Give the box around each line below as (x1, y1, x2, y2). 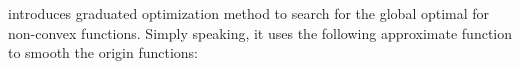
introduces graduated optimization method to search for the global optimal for (8, 3, 490, 23)
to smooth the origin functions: (8, 42, 198, 63)
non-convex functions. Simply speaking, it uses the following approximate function (8, 22, 513, 43)
